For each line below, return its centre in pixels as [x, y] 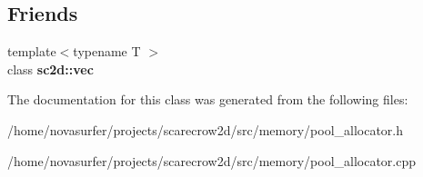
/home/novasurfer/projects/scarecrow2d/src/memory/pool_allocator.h [206, 129]
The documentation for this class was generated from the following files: [208, 99]
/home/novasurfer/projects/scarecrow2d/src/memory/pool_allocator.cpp [212, 160]
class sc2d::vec [50, 69]
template [32, 51]
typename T [107, 51]
